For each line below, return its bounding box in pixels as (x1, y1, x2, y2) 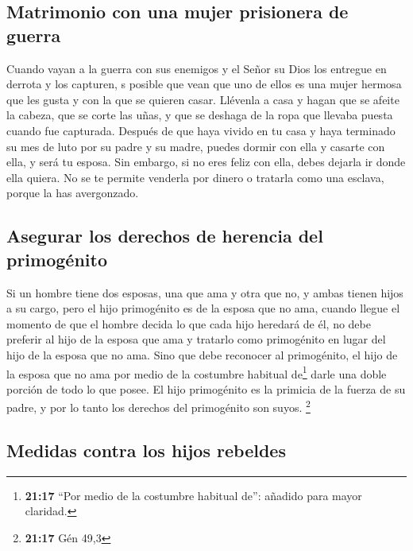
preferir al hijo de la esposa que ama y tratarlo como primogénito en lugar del (6, 331, 386, 347)
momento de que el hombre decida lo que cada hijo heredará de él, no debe (6, 315, 371, 332)
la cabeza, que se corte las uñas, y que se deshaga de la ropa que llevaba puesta (6, 107, 393, 123)
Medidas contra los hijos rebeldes (6, 437, 286, 462)
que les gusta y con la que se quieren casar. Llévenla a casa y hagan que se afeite (6, 91, 399, 107)
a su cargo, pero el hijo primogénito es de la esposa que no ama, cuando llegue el (6, 300, 400, 316)
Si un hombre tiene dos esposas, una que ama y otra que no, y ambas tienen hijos (6, 284, 403, 301)
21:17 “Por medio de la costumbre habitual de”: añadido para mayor (25, 487, 362, 503)
